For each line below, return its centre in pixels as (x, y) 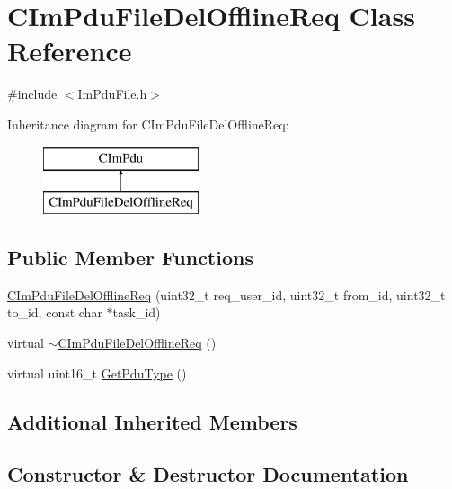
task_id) (137, 312)
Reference (70, 51)
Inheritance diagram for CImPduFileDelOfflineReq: (148, 124)
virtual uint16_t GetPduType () (97, 373)
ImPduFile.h (112, 94)
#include (32, 94)
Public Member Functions (130, 258)
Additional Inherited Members (152, 421)
